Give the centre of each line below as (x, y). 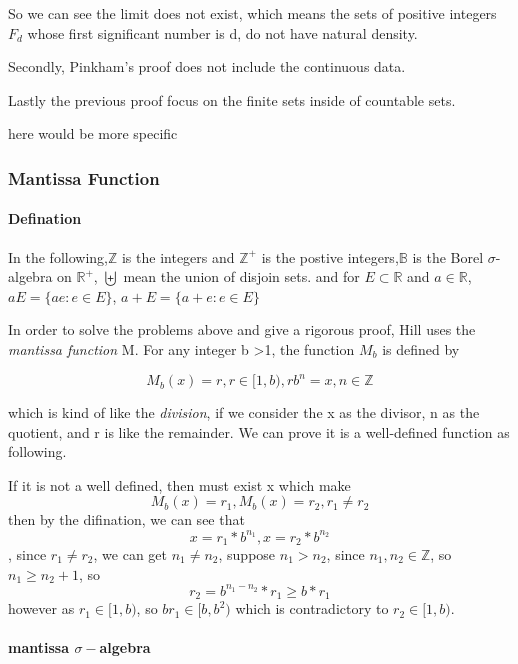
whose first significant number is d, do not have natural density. (222, 32)
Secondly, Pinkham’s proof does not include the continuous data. (207, 66)
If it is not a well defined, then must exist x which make (179, 484)
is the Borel (448, 256)
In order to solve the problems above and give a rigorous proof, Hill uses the (242, 329)
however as (41, 608)
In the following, (58, 256)
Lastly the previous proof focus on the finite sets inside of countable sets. (232, 99)
